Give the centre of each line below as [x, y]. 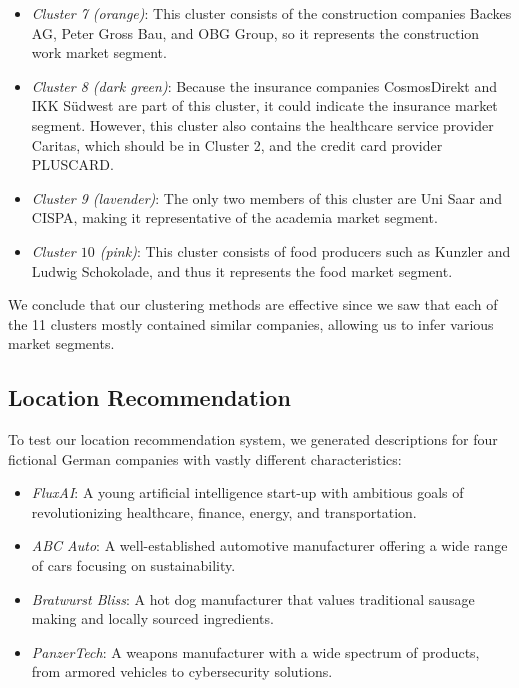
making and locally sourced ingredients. [152, 618]
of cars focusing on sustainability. [133, 565]
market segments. [61, 343]
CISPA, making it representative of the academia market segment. [234, 217]
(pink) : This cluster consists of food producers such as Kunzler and [305, 250]
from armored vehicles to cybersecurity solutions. [182, 671]
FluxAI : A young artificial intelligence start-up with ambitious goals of [247, 492]
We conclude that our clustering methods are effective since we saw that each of [253, 304]
